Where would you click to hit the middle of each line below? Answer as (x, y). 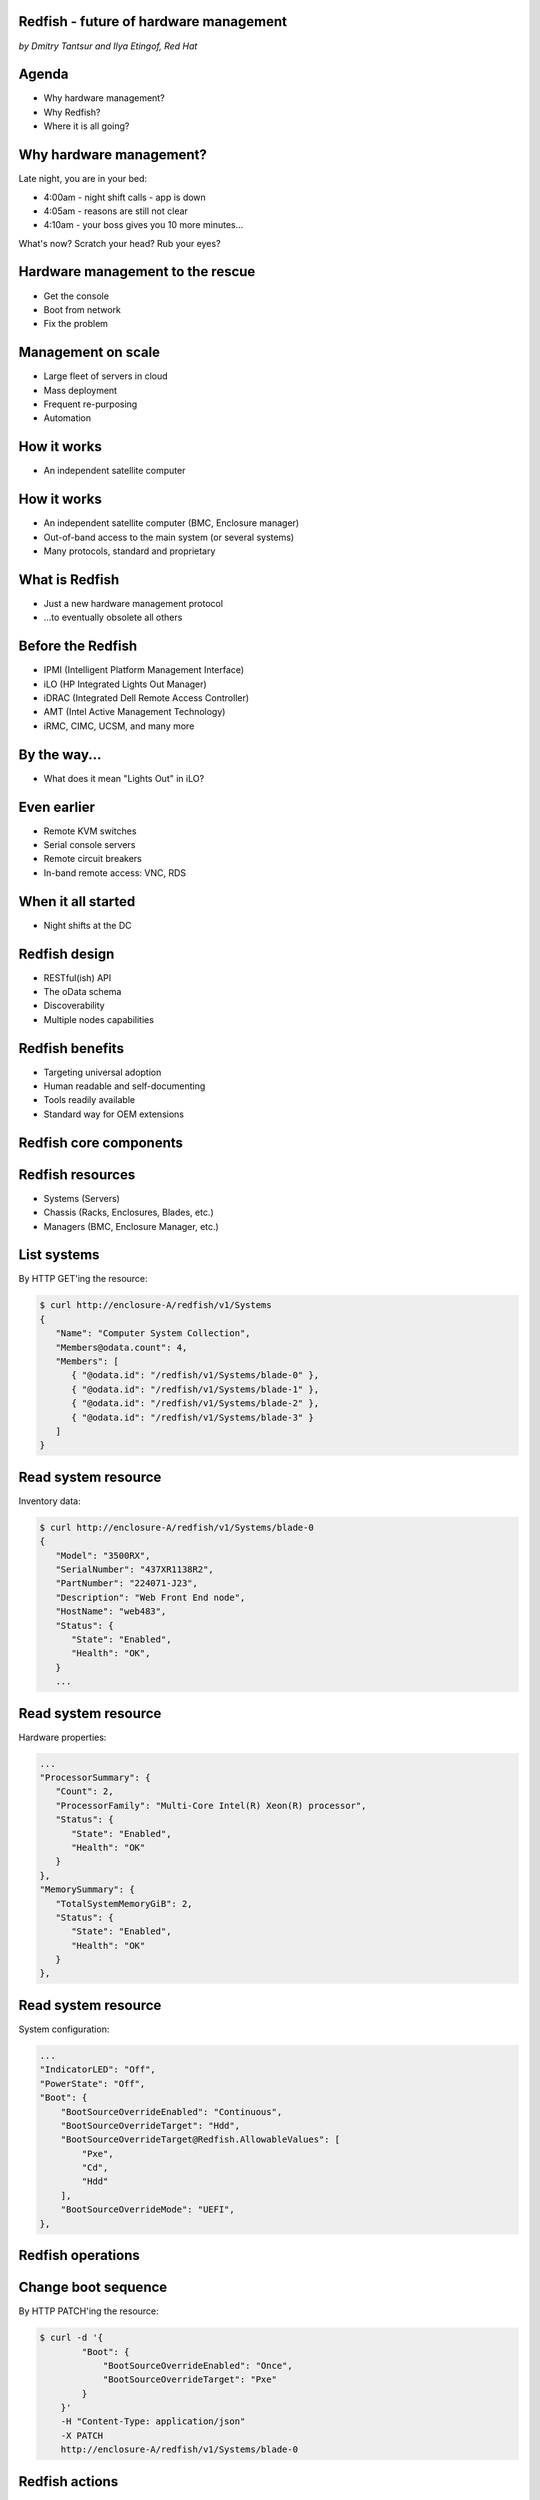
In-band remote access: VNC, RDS (115, 872)
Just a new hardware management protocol (133, 603)
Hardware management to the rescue (137, 271)
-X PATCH (82, 2435)
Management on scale (89, 352)
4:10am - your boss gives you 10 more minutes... (143, 225)
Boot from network (82, 309)
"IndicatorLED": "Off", (98, 2069)
